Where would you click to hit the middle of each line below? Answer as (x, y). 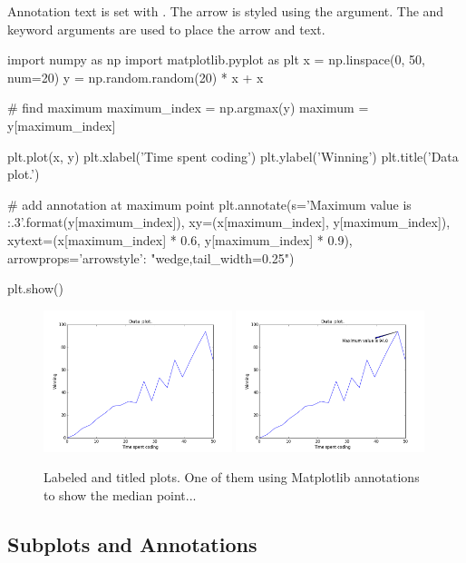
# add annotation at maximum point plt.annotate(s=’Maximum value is (209, 204)
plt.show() (35, 288)
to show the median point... (120, 494)
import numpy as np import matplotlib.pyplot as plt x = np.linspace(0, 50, (216, 59)
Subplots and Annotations (132, 543)
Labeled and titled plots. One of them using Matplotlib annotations (232, 477)
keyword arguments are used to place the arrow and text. (166, 29)
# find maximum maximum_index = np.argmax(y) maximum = (188, 108)
